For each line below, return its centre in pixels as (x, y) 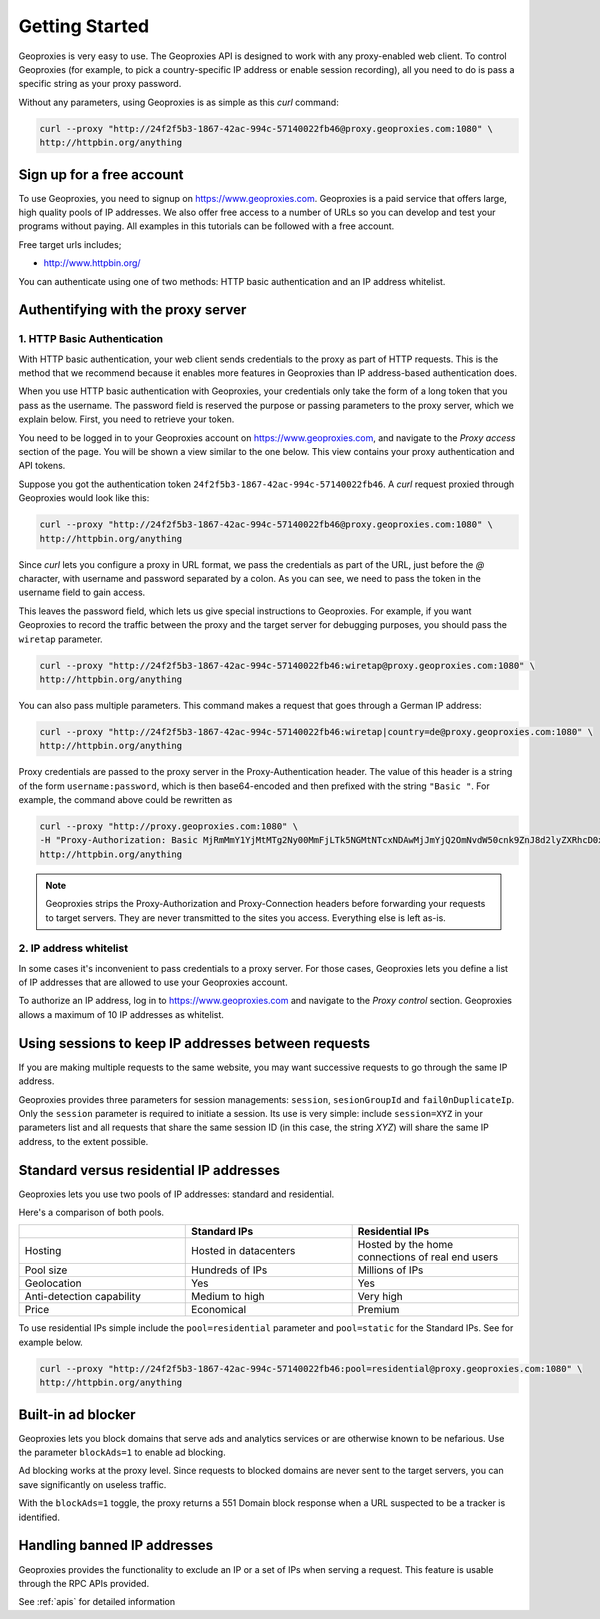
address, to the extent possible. (83, 1141)
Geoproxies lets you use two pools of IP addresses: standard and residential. (176, 1194)
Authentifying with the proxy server (132, 310)
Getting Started (84, 26)
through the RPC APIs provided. (84, 1583)
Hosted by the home (405, 1245)
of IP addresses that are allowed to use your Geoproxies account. (153, 982)
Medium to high (228, 1297)
